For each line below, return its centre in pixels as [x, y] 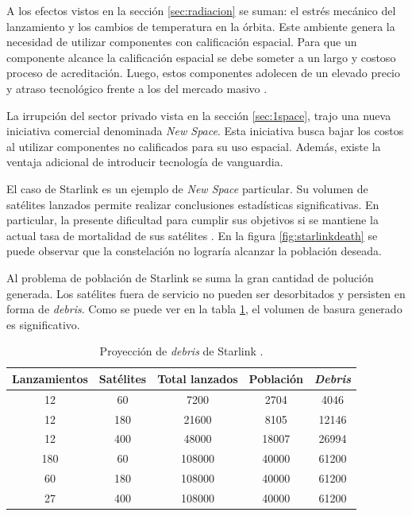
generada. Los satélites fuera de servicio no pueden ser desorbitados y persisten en [206, 293]
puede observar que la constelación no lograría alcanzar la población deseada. [194, 251]
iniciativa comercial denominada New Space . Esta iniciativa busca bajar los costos [205, 131]
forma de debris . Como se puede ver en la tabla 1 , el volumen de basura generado [204, 309]
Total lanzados [198, 378]
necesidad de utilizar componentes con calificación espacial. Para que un [182, 42]
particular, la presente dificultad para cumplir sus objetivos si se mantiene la [193, 220]
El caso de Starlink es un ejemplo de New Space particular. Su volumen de [187, 188]
